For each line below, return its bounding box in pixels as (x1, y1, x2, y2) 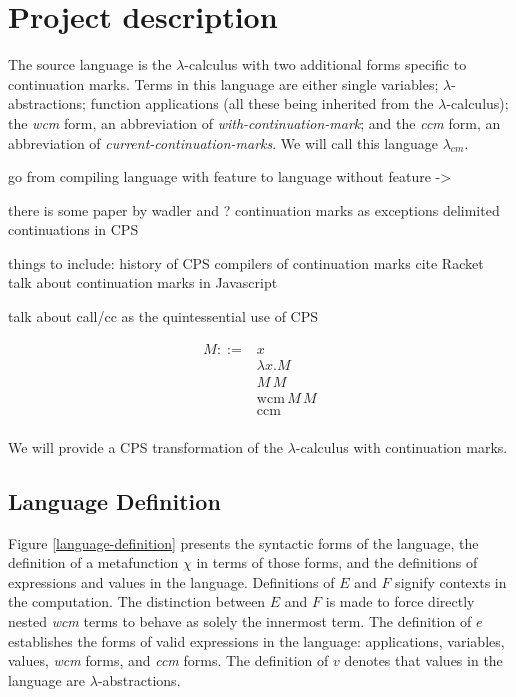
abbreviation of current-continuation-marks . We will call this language (8, 132, 438, 153)
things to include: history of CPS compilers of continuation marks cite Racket (8, 252, 484, 273)
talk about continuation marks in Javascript (8, 272, 278, 293)
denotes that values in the (344, 650, 503, 671)
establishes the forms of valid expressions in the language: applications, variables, (8, 630, 505, 651)
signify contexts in (395, 571, 507, 592)
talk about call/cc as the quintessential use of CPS (8, 306, 319, 327)
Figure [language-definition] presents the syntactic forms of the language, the (8, 532, 479, 553)
